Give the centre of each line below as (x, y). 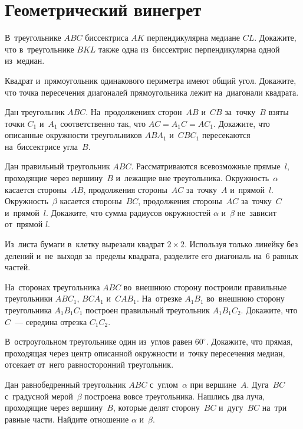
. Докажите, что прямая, (249, 341)
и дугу (231, 407)
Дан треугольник (35, 112)
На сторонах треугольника (52, 286)
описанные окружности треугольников (73, 135)
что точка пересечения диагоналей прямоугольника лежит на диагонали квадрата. (152, 92)
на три (274, 407)
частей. (18, 267)
